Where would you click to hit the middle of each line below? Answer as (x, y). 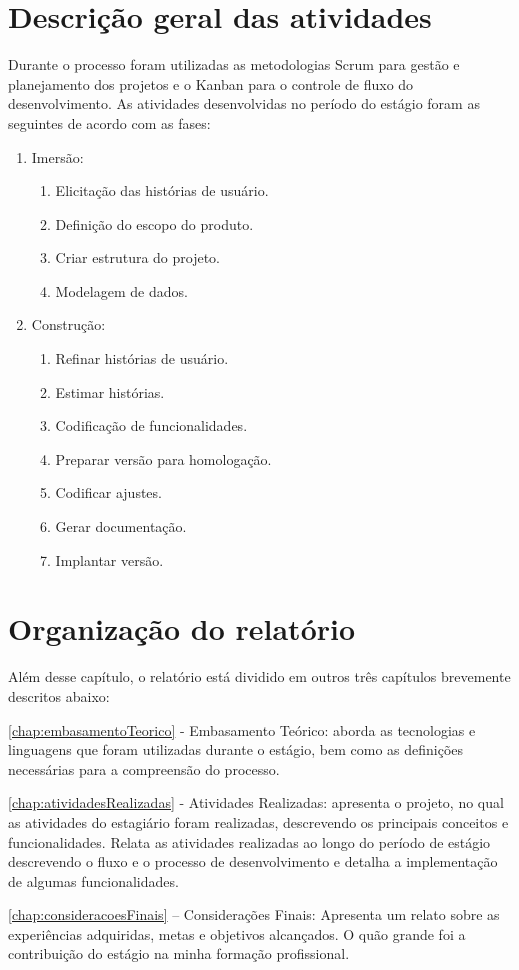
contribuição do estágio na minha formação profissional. (179, 953)
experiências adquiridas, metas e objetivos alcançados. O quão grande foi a (237, 933)
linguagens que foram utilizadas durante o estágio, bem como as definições (236, 749)
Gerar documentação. (121, 526)
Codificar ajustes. (108, 492)
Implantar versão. (109, 559)
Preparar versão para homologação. (163, 458)
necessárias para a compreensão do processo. (144, 768)
